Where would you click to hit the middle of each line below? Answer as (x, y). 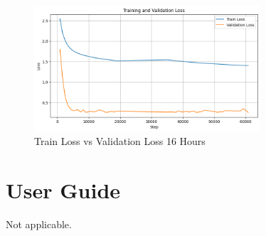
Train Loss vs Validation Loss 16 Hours (120, 141)
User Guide (63, 190)
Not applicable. (39, 224)
